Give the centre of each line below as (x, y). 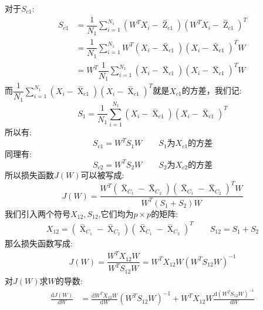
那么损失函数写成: (39, 243)
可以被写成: (102, 175)
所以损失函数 (29, 175)
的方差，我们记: (212, 90)
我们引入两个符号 (38, 213)
